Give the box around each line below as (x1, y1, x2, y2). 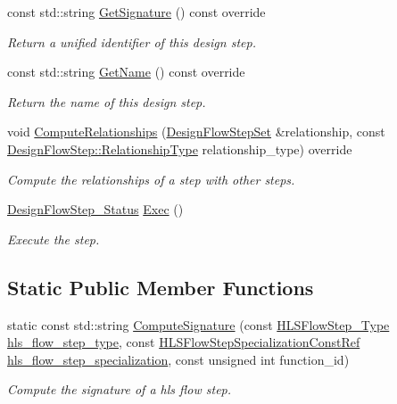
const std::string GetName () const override (7, 62, 245, 81)
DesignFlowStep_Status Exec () (7, 200, 184, 218)
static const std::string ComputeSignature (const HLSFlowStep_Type (7, 315, 390, 334)
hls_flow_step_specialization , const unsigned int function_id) (7, 350, 350, 368)
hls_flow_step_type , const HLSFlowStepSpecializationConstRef (7, 333, 360, 351)
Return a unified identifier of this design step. (7, 32, 256, 51)
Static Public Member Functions (7, 273, 314, 301)
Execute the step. (7, 229, 100, 248)
